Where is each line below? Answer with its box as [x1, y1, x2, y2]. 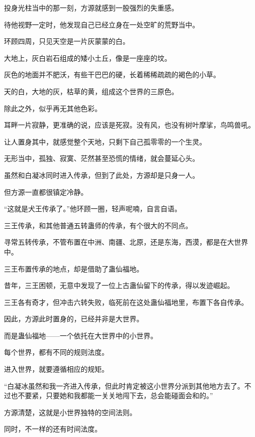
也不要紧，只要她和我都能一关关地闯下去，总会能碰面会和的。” [10, 390, 213, 401]
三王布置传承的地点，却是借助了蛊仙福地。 [4, 263, 143, 274]
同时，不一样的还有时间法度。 [4, 424, 102, 434]
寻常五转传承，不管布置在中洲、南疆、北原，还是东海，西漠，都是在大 [4, 237, 234, 247]
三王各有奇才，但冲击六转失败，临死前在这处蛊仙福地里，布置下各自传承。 [4, 296, 248, 307]
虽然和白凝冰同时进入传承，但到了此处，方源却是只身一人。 [4, 169, 199, 180]
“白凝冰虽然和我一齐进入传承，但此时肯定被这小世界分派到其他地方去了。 [4, 380, 245, 391]
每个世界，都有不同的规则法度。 [4, 347, 109, 357]
